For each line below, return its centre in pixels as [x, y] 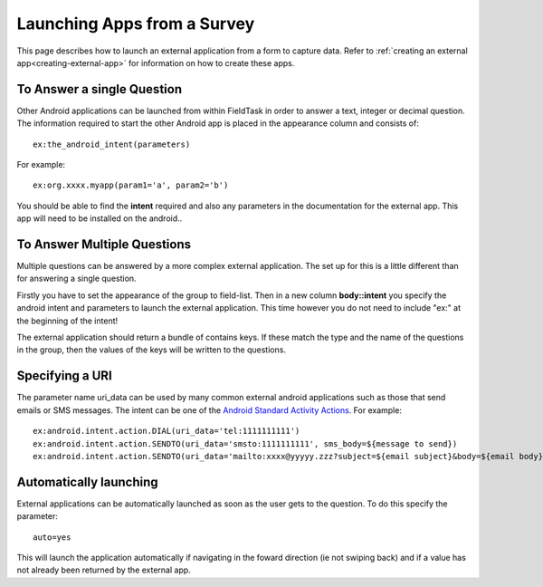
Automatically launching [87, 481]
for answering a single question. [76, 279]
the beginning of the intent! [67, 321]
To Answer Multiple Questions [104, 244]
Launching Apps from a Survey [136, 24]
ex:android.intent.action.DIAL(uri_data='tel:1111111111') [167, 431]
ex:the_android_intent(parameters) [112, 144]
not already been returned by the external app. [104, 570]
